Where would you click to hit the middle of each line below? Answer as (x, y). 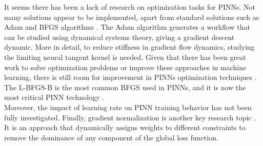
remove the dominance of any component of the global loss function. (111, 137)
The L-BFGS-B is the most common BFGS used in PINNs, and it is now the (125, 87)
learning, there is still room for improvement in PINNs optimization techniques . (130, 77)
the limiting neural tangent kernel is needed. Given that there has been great (125, 57)
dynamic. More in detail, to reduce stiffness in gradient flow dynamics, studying (129, 47)
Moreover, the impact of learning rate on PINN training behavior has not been (128, 107)
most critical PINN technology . (54, 97)
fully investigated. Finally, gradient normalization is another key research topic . (130, 117)
